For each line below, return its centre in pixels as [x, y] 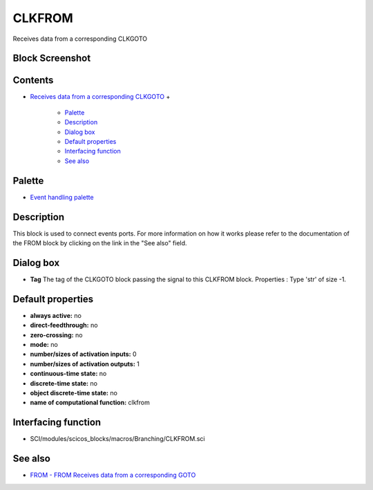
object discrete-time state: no [74, 393]
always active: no [56, 315]
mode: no [44, 345]
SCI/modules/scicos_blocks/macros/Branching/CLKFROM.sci [117, 439]
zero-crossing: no [56, 334]
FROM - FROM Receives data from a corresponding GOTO [113, 475]
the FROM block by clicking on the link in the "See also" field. [100, 243]
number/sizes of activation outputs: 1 [85, 364]
